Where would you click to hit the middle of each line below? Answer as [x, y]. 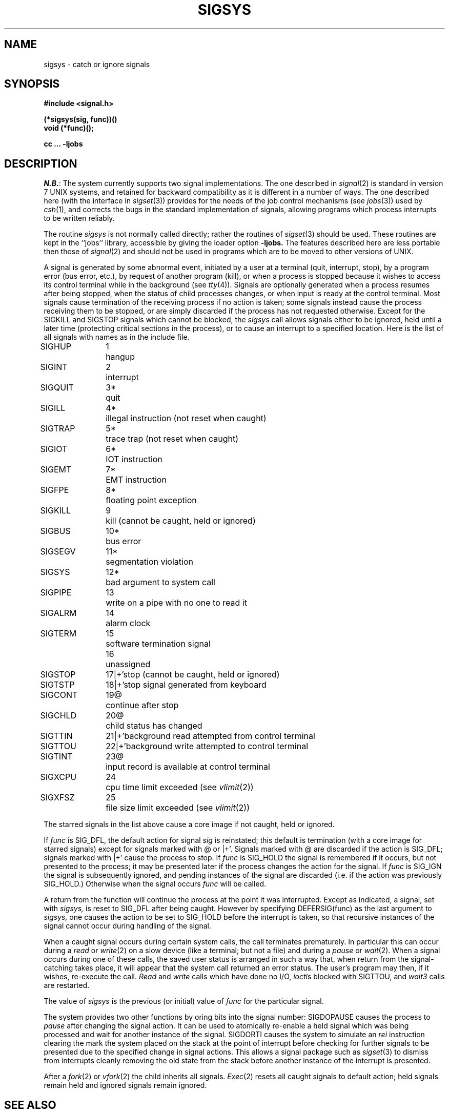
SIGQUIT [57, 388]
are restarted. [67, 985]
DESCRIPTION [41, 163]
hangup [120, 357]
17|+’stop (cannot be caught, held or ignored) [193, 675]
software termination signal [158, 644]
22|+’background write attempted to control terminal [207, 746]
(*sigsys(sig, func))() [80, 119]
